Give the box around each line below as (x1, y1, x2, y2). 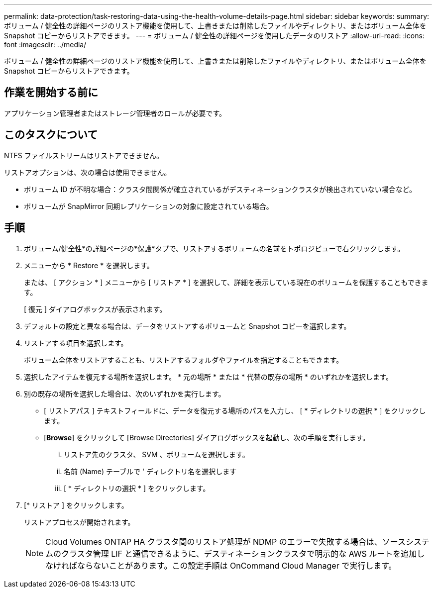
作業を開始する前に (4, 86, 98, 99)
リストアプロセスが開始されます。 (24, 517, 135, 526)
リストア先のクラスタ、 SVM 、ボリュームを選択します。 (64, 450, 249, 459)
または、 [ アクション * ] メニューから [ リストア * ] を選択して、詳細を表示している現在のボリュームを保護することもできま (24, 278, 429, 287)
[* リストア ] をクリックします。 (24, 500, 128, 509)
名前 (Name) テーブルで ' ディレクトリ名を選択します (64, 467, 237, 476)
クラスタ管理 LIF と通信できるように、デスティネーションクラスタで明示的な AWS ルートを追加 (61, 548, 417, 559)
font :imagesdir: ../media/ (4, 40, 87, 49)
